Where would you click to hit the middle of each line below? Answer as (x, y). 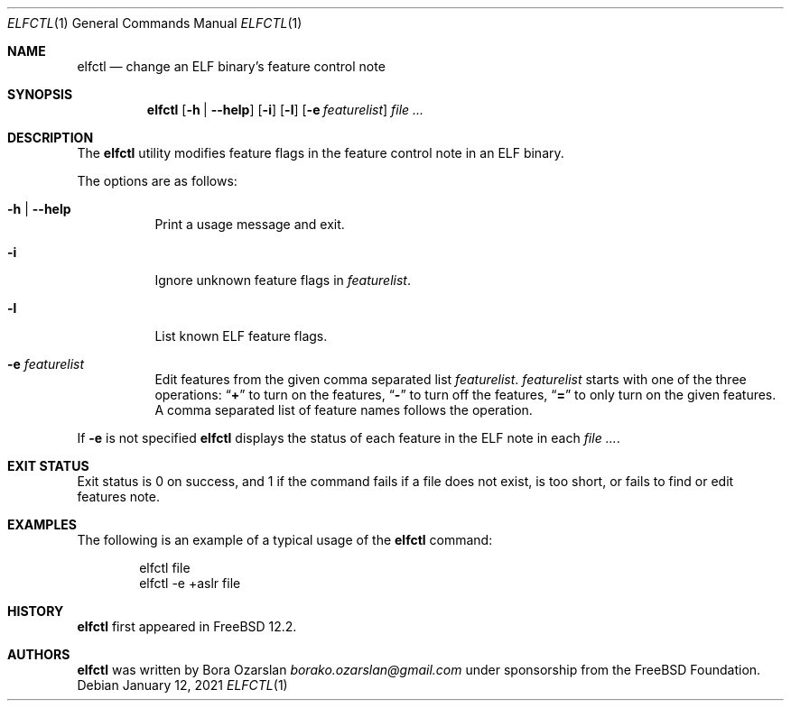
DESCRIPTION (51, 138)
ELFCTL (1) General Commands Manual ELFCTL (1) (155, 23)
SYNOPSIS (40, 94)
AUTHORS (39, 654)
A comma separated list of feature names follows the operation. (344, 410)
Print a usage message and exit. (250, 224)
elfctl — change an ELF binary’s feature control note (231, 66)
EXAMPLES (42, 524)
